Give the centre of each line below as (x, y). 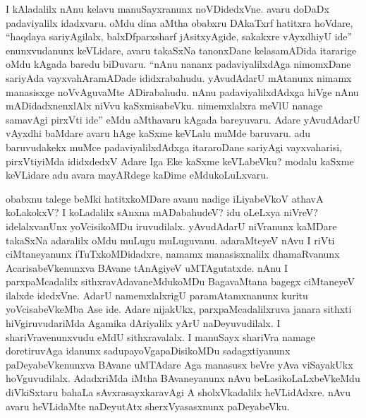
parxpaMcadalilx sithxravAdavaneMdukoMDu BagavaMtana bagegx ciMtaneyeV (180, 281)
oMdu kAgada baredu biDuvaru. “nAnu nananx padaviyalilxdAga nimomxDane (178, 64)
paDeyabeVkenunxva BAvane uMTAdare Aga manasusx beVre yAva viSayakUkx (179, 364)
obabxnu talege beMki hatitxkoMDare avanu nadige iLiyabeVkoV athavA (165, 198)
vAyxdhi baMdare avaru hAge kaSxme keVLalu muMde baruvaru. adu (158, 133)
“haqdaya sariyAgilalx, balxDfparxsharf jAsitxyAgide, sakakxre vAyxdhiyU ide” (179, 36)
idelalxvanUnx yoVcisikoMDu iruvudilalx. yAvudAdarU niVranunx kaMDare (171, 226)
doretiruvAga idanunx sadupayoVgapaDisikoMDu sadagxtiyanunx (148, 351)
